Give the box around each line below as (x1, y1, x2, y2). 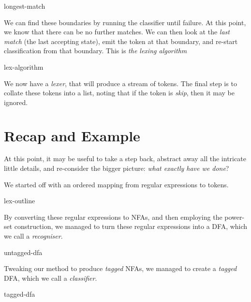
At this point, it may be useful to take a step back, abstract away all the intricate (4, 153, 246, 164)
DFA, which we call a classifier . (4, 272, 97, 283)
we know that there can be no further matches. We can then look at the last (4, 27, 230, 37)
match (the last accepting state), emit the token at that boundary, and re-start (4, 36, 238, 46)
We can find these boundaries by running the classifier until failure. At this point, (4, 17, 246, 27)
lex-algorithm (4, 61, 44, 72)
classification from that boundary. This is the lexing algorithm (4, 45, 187, 56)
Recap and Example (4, 125, 140, 145)
